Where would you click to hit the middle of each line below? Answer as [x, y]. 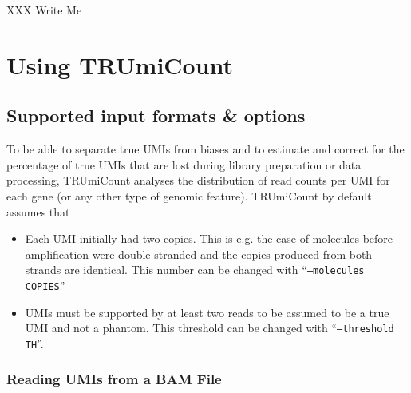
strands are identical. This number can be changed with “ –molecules [195, 270]
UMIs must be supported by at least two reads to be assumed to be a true [207, 312]
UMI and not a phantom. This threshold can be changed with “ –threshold [209, 328]
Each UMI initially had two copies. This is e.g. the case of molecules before [209, 238]
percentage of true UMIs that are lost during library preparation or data [184, 164]
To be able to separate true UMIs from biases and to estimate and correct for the [205, 149]
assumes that [38, 211]
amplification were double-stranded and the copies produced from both [199, 254]
